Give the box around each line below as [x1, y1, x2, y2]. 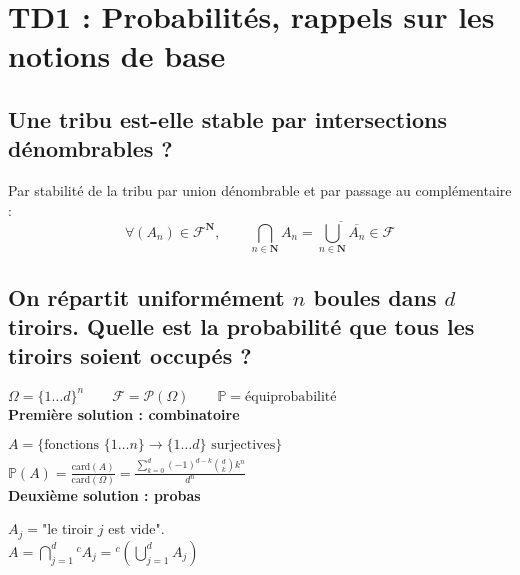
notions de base [8, 35, 226, 76]
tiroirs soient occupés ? [8, 340, 252, 371]
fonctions [44, 438, 100, 453]
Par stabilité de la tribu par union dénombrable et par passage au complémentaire [8, 180, 512, 201]
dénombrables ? [8, 133, 173, 164]
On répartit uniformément [8, 281, 285, 312]
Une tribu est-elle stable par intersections [8, 103, 447, 134]
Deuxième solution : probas [8, 484, 201, 505]
